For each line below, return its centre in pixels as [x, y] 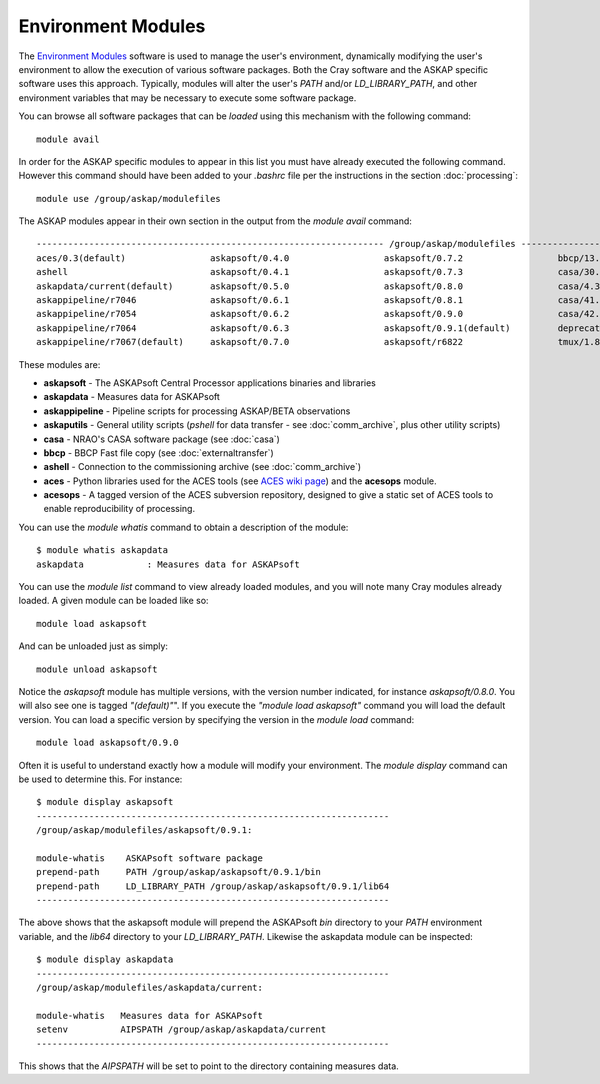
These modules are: [59, 364]
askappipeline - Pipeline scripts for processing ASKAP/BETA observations [197, 411]
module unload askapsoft [97, 669]
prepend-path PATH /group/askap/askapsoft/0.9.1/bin [179, 872]
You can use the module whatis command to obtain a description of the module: [183, 527]
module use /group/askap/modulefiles [129, 198]
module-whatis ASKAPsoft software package [150, 858]
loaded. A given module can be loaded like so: [113, 601]
